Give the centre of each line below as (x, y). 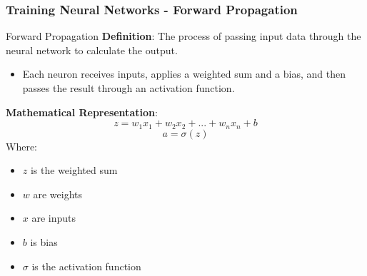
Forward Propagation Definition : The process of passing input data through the (183, 36)
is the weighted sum (74, 170)
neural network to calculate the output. (92, 50)
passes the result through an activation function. (129, 88)
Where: (21, 146)
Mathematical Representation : (82, 112)
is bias (44, 242)
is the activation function (86, 266)
